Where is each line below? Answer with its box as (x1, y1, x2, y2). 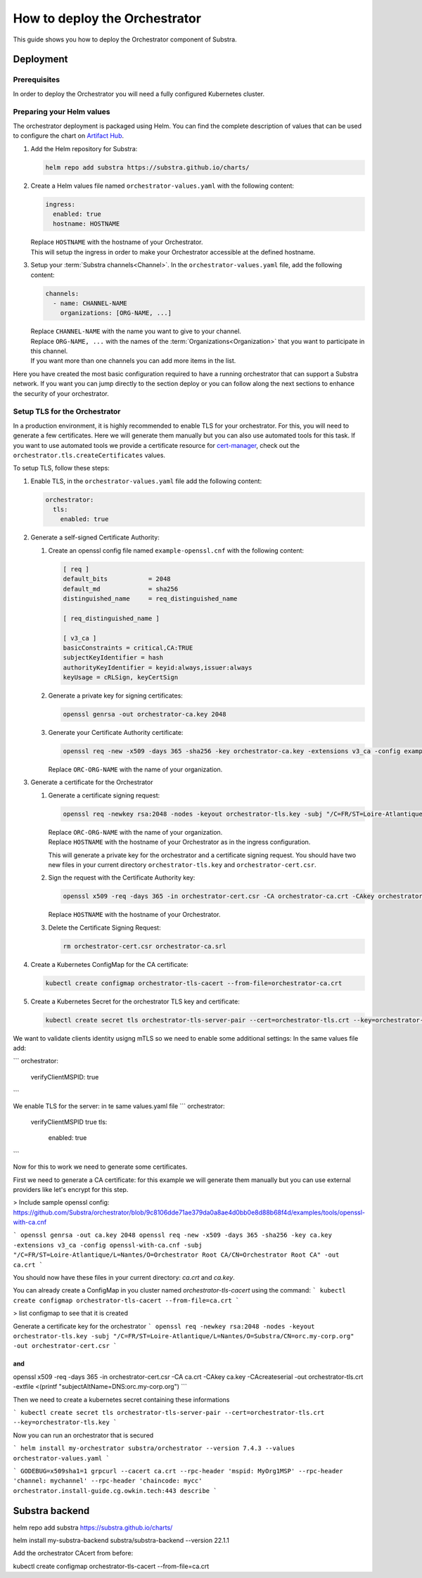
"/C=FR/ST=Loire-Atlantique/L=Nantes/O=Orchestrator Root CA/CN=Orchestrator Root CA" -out (13, 1251, 340, 1259)
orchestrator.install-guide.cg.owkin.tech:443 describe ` (13, 1487, 217, 1494)
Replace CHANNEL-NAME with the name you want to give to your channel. (30, 327, 242, 335)
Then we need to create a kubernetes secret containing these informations (13, 1395, 230, 1404)
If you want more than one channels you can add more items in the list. (30, 357, 236, 365)
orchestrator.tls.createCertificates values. (13, 451, 165, 459)
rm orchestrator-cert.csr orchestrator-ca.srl (63, 942, 226, 950)
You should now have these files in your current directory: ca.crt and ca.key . (13, 1274, 235, 1282)
